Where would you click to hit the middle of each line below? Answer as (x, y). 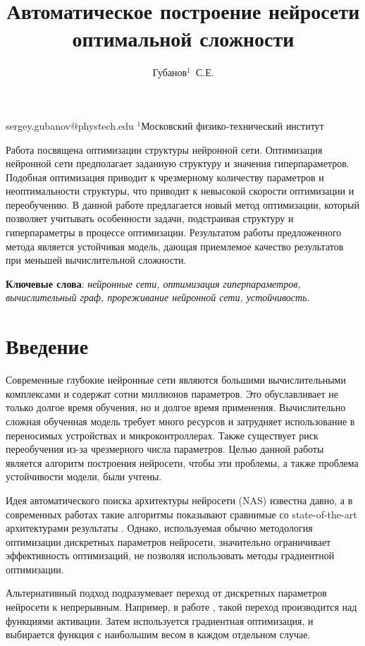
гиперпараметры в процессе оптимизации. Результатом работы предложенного (174, 232)
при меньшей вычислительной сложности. (96, 260)
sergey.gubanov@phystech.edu (70, 125)
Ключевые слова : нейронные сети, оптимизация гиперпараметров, (153, 283)
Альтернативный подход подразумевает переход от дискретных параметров (166, 593)
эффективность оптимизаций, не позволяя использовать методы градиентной (170, 555)
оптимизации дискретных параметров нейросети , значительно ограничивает (168, 541)
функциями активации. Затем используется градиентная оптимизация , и (160, 620)
